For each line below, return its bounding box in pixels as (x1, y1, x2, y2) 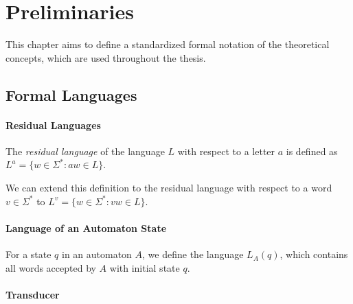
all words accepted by (5, 260, 96, 274)
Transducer (5, 287, 60, 301)
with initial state (109, 260, 180, 274)
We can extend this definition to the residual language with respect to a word (5, 180, 332, 195)
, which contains (280, 247, 348, 261)
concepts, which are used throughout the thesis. (5, 50, 206, 65)
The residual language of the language (5, 143, 165, 158)
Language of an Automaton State (5, 220, 167, 235)
